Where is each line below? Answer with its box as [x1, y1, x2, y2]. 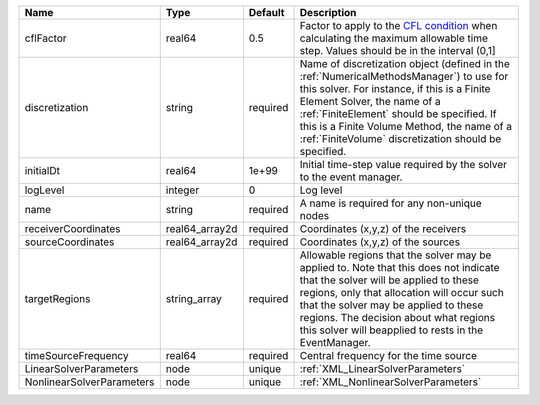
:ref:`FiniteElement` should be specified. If [299, 107, 497, 120]
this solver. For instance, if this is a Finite [299, 82, 491, 95]
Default [248, 6, 285, 19]
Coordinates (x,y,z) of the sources [299, 235, 460, 249]
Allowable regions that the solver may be [299, 248, 492, 262]
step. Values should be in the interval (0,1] [299, 44, 496, 57]
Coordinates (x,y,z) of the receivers [299, 222, 467, 235]
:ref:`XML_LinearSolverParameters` [299, 362, 466, 375]
